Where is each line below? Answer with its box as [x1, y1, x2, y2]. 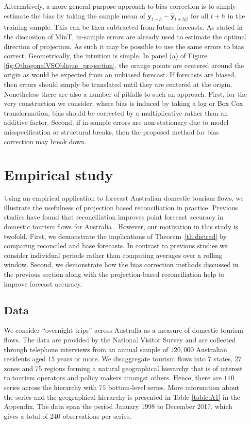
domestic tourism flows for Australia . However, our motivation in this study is [4, 221, 238, 232]
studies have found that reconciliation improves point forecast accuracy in [4, 212, 223, 222]
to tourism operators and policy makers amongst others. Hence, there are [4, 373, 222, 383]
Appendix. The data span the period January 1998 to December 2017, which [4, 401, 232, 411]
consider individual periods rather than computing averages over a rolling [4, 250, 222, 260]
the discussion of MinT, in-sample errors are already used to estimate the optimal [4, 31, 247, 41]
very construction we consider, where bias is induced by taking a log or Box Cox [4, 98, 243, 108]
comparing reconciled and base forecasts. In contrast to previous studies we [4, 240, 228, 251]
